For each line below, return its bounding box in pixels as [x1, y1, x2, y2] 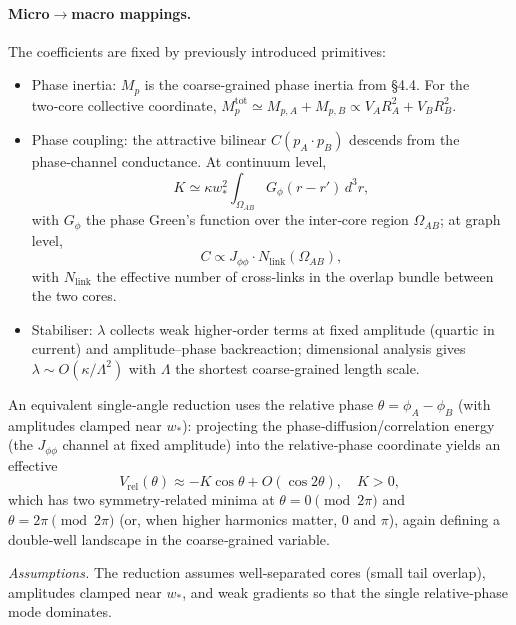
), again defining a [388, 509, 500, 529]
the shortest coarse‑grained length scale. [175, 357, 420, 378]
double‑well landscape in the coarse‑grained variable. [8, 528, 330, 549]
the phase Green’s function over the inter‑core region [86, 209, 409, 230]
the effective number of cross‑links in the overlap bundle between [96, 265, 494, 286]
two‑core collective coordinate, [31, 94, 217, 115]
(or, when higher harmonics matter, [119, 509, 338, 529]
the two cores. [31, 285, 117, 306]
